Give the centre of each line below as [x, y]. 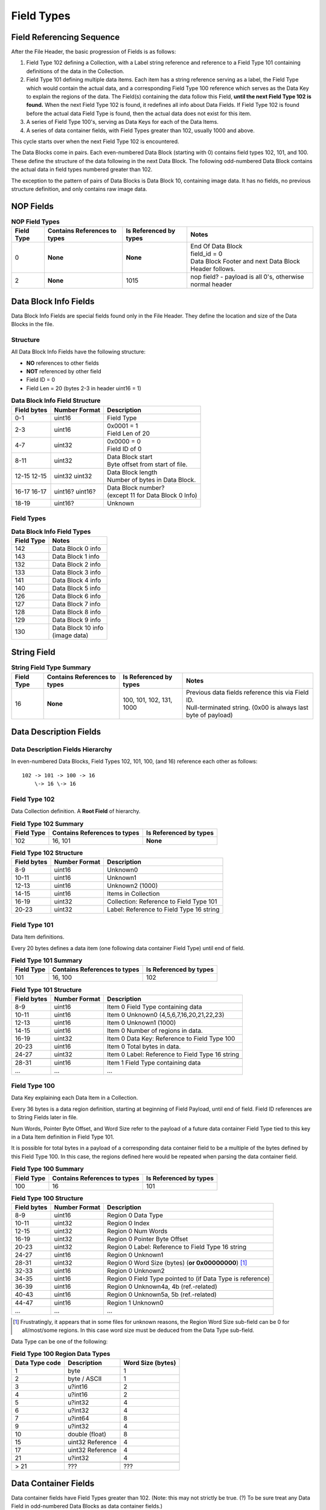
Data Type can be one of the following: [59, 1341]
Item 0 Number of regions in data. [155, 1030]
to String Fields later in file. [44, 1117]
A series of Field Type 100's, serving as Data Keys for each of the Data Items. [122, 122]
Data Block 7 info [76, 604]
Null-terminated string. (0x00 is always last [247, 707]
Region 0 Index [128, 1223]
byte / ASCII [85, 1379]
